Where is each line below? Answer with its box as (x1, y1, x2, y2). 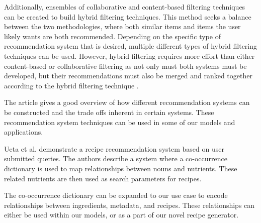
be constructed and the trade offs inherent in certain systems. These (4, 106, 214, 117)
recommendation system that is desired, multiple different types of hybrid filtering (4, 41, 257, 51)
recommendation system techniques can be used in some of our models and (4, 117, 235, 127)
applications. (4, 127, 43, 137)
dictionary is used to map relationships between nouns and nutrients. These (4, 163, 237, 173)
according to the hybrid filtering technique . (4, 80, 139, 90)
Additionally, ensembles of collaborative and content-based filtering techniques (4, 2, 245, 12)
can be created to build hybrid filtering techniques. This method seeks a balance (4, 11, 251, 22)
